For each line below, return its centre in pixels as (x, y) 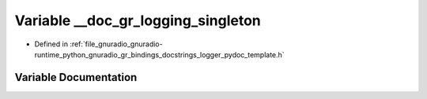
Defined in (51, 44)
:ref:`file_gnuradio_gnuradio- (116, 44)
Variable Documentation (76, 77)
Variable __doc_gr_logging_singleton (138, 20)
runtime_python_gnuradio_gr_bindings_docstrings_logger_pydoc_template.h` (159, 54)
